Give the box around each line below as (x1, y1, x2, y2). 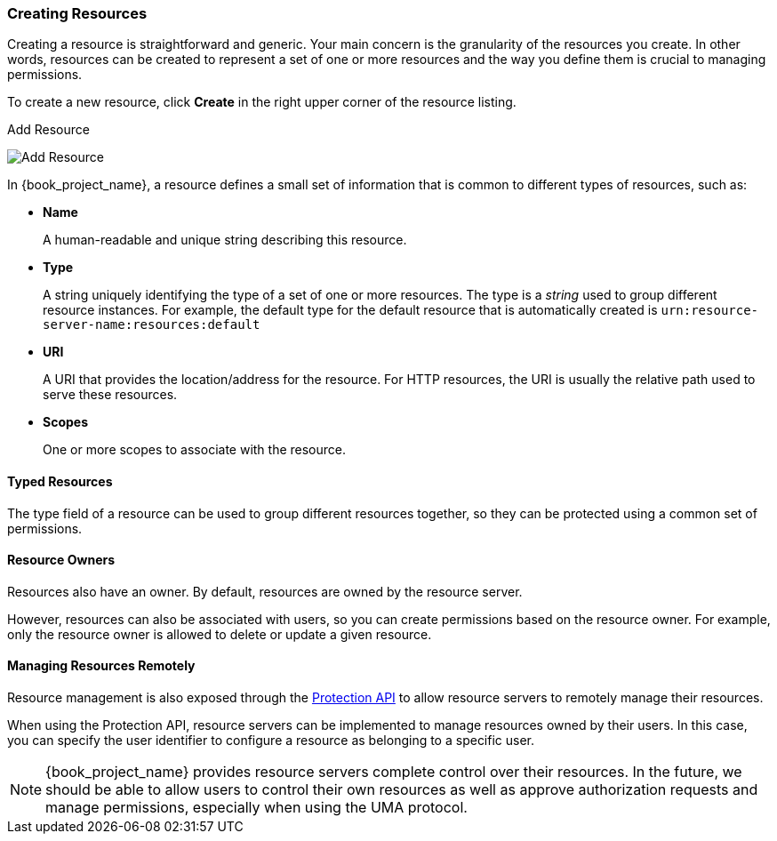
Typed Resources (7, 473, 113, 489)
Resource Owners (7, 552, 116, 568)
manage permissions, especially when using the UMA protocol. (45, 798, 468, 817)
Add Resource (7, 122, 90, 138)
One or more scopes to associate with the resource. (43, 442, 347, 458)
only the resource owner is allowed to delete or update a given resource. (7, 626, 432, 642)
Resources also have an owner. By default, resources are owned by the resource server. (7, 583, 523, 599)
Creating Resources (7, 4, 148, 22)
